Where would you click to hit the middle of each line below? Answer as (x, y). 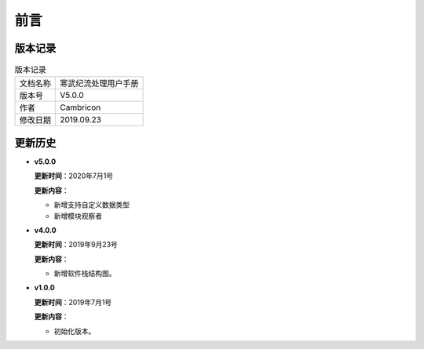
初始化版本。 (75, 331)
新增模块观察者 (78, 216)
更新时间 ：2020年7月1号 (74, 176)
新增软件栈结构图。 (85, 274)
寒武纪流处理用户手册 (99, 84)
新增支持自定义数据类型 (91, 205)
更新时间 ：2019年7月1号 (73, 302)
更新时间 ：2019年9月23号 (76, 245)
